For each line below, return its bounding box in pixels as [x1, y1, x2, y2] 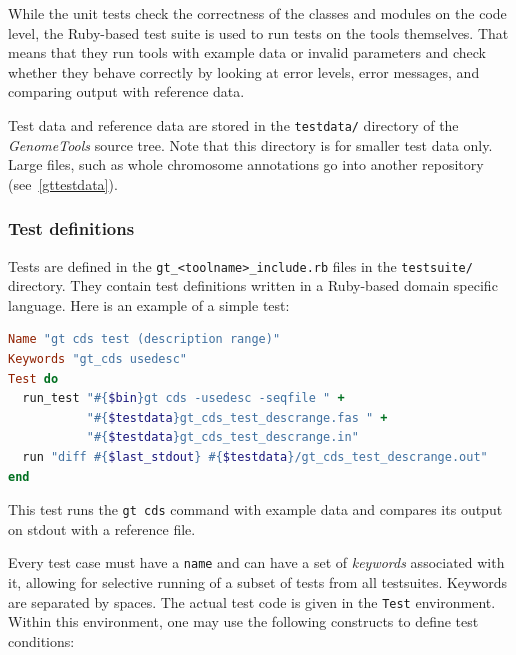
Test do [8, 371, 59, 386]
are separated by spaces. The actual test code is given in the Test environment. [8, 591, 496, 612]
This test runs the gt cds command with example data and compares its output [8, 499, 503, 520]
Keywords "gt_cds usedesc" [8, 352, 187, 367]
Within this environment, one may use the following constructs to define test [8, 611, 479, 632]
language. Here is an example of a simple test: [8, 294, 290, 315]
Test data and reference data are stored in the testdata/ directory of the [8, 114, 459, 135]
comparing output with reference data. [8, 81, 245, 102]
